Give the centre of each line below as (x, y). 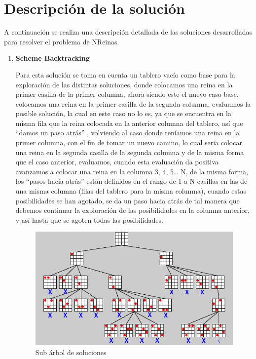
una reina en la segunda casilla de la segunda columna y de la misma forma (130, 152)
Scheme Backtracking (53, 58)
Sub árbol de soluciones (71, 352)
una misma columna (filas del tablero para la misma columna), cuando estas (131, 191)
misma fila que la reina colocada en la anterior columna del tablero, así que (129, 123)
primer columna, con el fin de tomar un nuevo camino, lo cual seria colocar (129, 142)
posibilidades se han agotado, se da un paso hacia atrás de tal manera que (128, 200)
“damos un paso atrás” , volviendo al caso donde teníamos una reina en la (128, 133)
